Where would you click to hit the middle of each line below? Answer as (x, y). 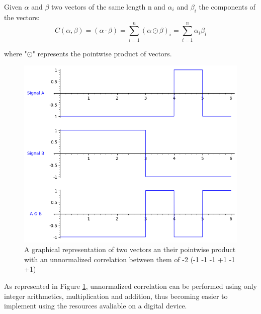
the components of (227, 7)
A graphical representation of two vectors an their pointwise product (130, 249)
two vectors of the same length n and (108, 7)
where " (16, 53)
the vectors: (22, 17)
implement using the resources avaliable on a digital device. (96, 306)
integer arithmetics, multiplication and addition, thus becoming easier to (116, 296)
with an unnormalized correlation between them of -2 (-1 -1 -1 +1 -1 (130, 259)
